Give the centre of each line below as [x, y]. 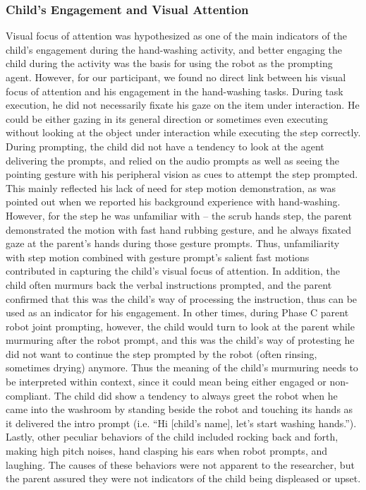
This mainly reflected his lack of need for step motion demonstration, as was [171, 187]
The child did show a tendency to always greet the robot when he [196, 395]
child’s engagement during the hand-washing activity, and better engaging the [174, 49]
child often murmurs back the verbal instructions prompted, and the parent [169, 284]
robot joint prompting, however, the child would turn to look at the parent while [180, 326]
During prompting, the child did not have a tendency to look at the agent [165, 146]
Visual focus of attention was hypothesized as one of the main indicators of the [176, 36]
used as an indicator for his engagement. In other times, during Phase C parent [177, 312]
